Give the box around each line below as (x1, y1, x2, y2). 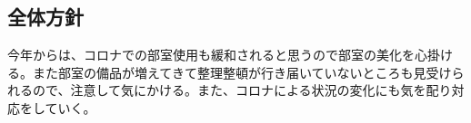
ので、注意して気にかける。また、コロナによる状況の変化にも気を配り (32, 80, 452, 99)
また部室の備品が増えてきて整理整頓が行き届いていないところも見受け (32, 62, 452, 81)
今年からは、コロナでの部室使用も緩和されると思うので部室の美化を (7, 45, 415, 64)
